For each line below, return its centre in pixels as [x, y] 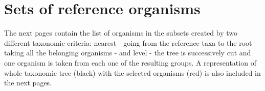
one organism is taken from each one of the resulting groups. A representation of [130, 62]
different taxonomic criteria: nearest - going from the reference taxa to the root [128, 42]
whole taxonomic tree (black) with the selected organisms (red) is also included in [132, 72]
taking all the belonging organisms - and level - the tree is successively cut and [128, 53]
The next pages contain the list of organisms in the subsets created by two [121, 33]
